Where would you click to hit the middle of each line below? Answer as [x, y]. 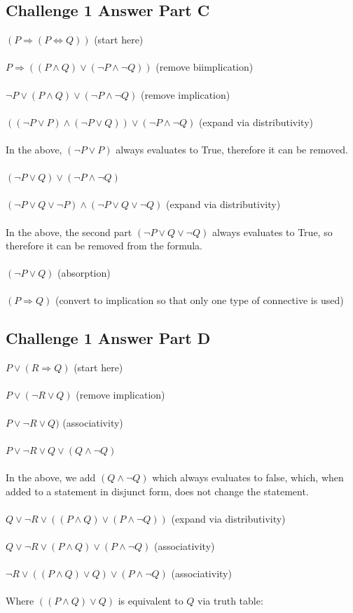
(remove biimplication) [205, 67]
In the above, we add [51, 477]
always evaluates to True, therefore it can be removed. [232, 149]
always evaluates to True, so [272, 232]
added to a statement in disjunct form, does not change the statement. [157, 491]
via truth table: [230, 601]
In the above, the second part [69, 232]
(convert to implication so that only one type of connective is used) [199, 300]
